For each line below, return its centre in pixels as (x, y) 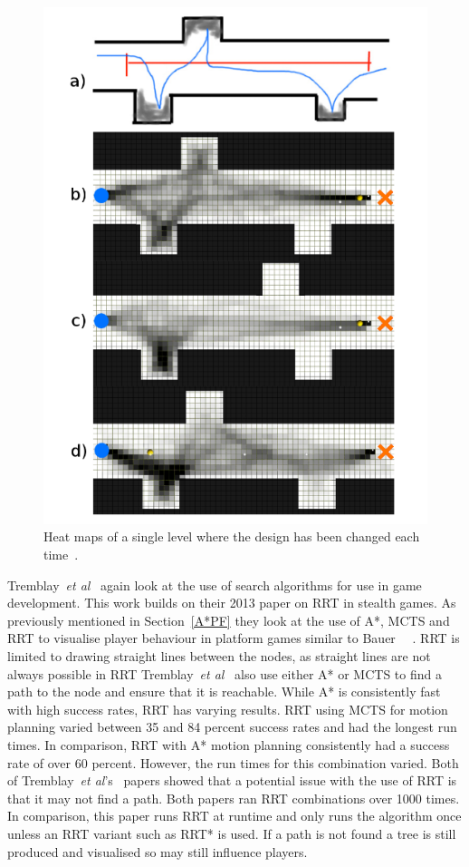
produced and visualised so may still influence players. (158, 851)
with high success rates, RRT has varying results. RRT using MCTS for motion (228, 709)
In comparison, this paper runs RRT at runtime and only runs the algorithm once (234, 816)
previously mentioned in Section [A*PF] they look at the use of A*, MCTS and (229, 620)
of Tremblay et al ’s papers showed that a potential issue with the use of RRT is (232, 780)
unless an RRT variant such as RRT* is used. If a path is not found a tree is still (232, 833)
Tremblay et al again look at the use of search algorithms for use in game (215, 584)
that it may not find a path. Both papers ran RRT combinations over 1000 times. (234, 798)
